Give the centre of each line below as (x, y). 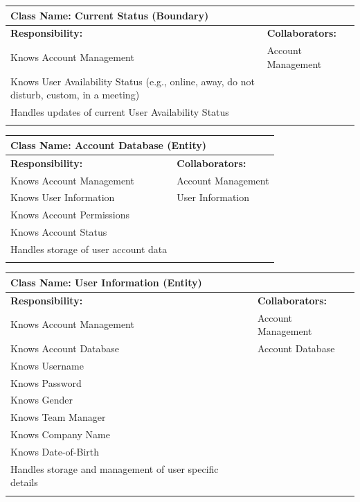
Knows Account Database (65, 348)
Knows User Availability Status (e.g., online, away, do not (133, 81)
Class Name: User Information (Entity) (106, 282)
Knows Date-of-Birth (55, 451)
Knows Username (47, 365)
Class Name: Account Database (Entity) (108, 145)
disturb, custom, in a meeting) (75, 95)
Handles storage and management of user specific (115, 468)
